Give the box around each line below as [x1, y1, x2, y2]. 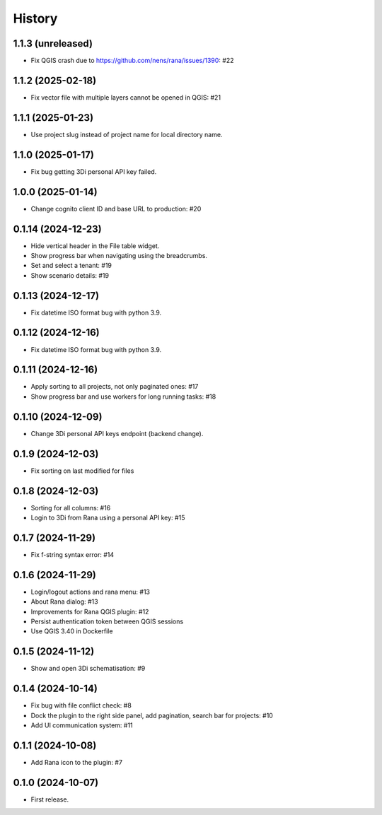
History [13, 11, 58, 26]
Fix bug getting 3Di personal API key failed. [30, 167, 157, 176]
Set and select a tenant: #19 [30, 262, 112, 270]
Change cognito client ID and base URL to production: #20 [30, 204, 202, 213]
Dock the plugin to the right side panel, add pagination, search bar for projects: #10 [30, 711, 274, 720]
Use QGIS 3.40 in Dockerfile [30, 627, 113, 635]
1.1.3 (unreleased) [13, 37, 93, 49]
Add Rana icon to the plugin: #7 [30, 758, 123, 766]
